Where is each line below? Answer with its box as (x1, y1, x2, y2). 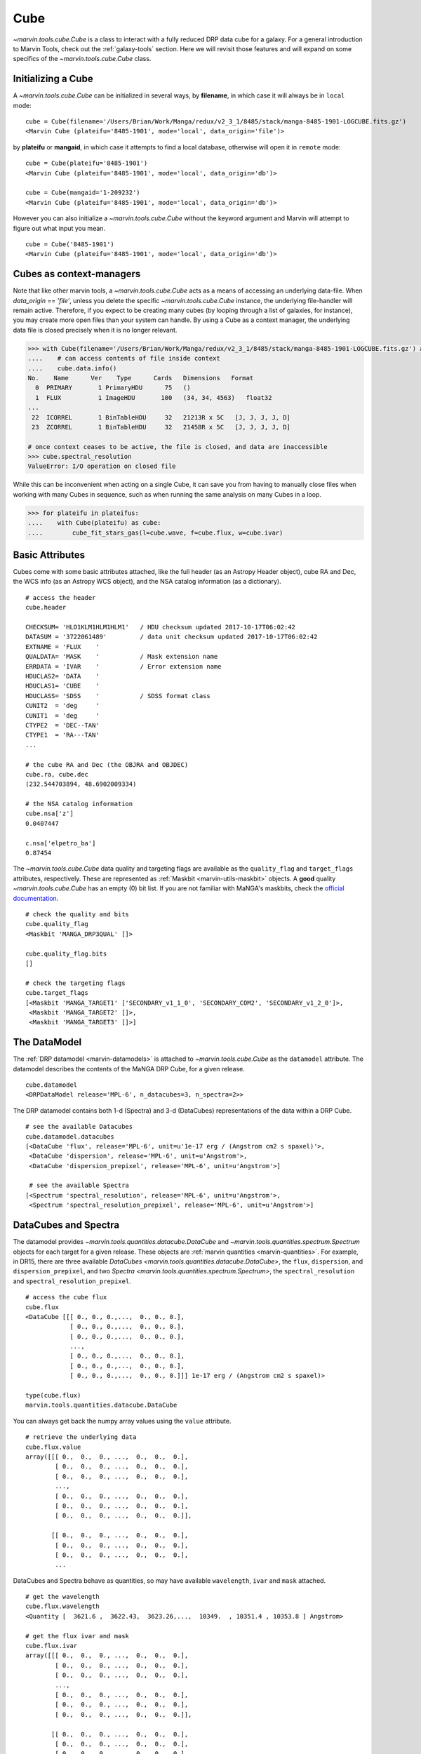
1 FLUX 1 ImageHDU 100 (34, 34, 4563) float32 (35, 394, 272, 401)
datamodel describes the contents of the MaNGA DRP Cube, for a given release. (13, 1064, 245, 1073)
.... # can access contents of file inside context (27, 354, 220, 363)
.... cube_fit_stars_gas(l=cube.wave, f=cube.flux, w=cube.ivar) (27, 528, 283, 537)
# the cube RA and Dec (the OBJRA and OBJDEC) (25, 761, 189, 768)
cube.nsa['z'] (25, 810, 74, 817)
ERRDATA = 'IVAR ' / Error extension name (25, 662, 222, 670)
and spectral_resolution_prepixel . (13, 1277, 131, 1285)
